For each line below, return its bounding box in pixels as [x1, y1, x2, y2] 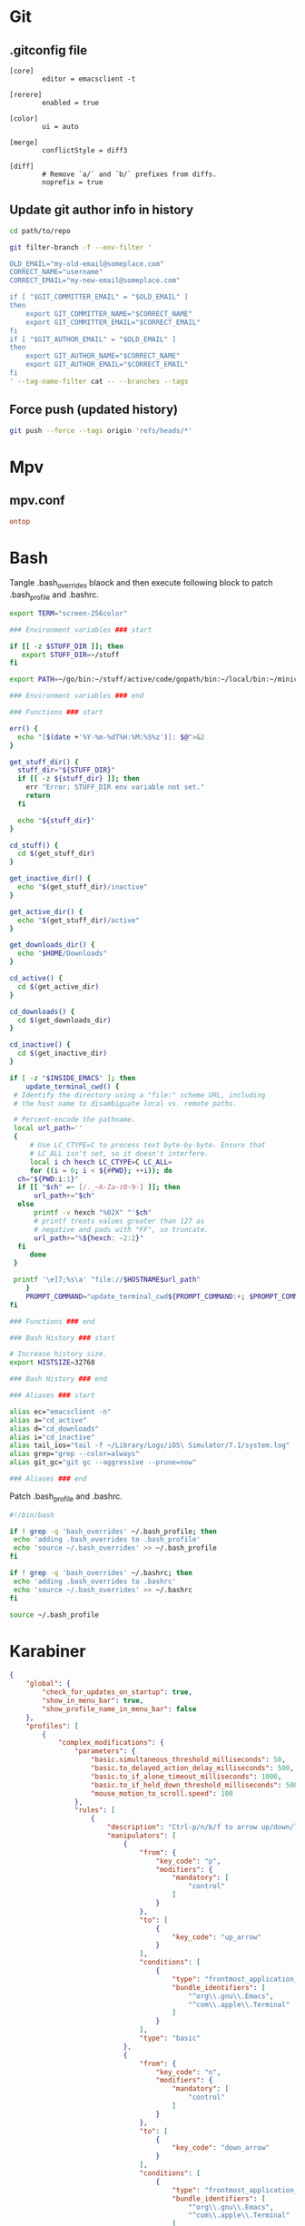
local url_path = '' [13, 1124, 84, 1133]
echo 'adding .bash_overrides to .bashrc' [13, 1577, 177, 1586]
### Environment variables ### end [9, 692, 144, 701]
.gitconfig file [9, 43, 88, 58]
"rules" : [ [74, 1806, 116, 1815]
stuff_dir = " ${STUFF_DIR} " [17, 765, 116, 775]
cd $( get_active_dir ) [17, 982, 100, 991]
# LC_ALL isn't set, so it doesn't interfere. [29, 1148, 209, 1158]
